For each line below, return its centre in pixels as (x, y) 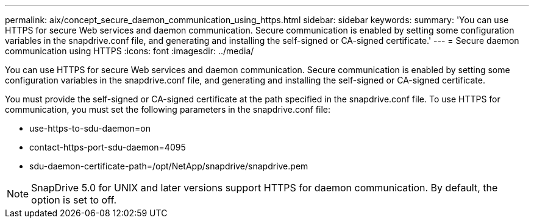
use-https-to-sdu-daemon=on (90, 128)
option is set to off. (74, 200)
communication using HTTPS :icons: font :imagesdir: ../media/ (130, 51)
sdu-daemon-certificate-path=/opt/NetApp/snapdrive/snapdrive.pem (169, 166)
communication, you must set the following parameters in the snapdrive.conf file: (168, 109)
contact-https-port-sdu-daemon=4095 (108, 147)
